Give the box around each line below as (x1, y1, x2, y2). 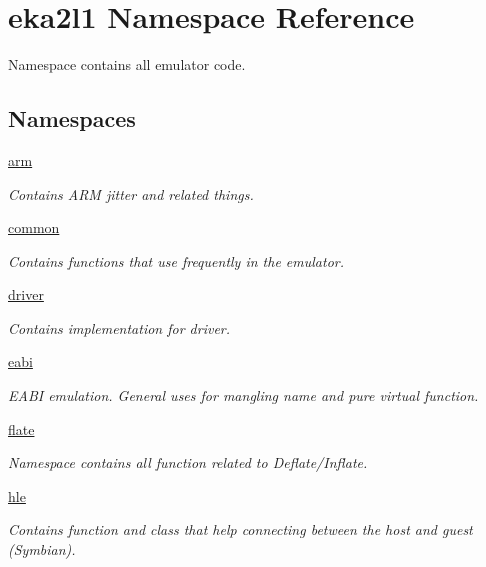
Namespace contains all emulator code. (8, 54, 246, 75)
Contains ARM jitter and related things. (8, 183, 254, 204)
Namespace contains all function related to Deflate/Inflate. (8, 452, 368, 473)
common (8, 217, 60, 238)
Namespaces (8, 103, 136, 134)
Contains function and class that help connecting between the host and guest (8, 519, 473, 540)
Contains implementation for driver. (8, 317, 231, 338)
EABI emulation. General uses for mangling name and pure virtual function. (8, 385, 479, 406)
